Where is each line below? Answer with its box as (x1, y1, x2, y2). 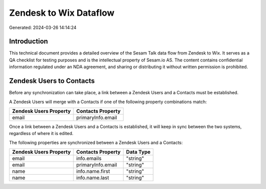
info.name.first (76, 168, 110, 175)
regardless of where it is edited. (9, 131, 74, 136)
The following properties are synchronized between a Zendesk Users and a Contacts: (9, 139, 183, 145)
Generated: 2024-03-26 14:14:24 (9, 25, 77, 30)
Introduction (9, 37, 48, 46)
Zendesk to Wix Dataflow (9, 7, 115, 18)
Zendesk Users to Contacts (9, 77, 95, 85)
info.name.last (76, 174, 109, 181)
